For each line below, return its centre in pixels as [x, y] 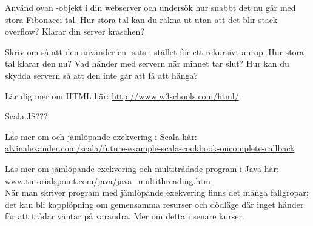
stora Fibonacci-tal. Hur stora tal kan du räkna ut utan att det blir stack [141, 19]
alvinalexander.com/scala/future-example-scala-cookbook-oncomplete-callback [150, 148]
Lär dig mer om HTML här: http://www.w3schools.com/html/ [122, 95]
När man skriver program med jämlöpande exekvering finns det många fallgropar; [157, 192]
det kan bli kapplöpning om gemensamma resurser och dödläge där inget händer [154, 204]
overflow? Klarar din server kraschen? [75, 31]
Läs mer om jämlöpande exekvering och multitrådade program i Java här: [142, 168]
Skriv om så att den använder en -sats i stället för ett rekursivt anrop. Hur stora [155, 51]
